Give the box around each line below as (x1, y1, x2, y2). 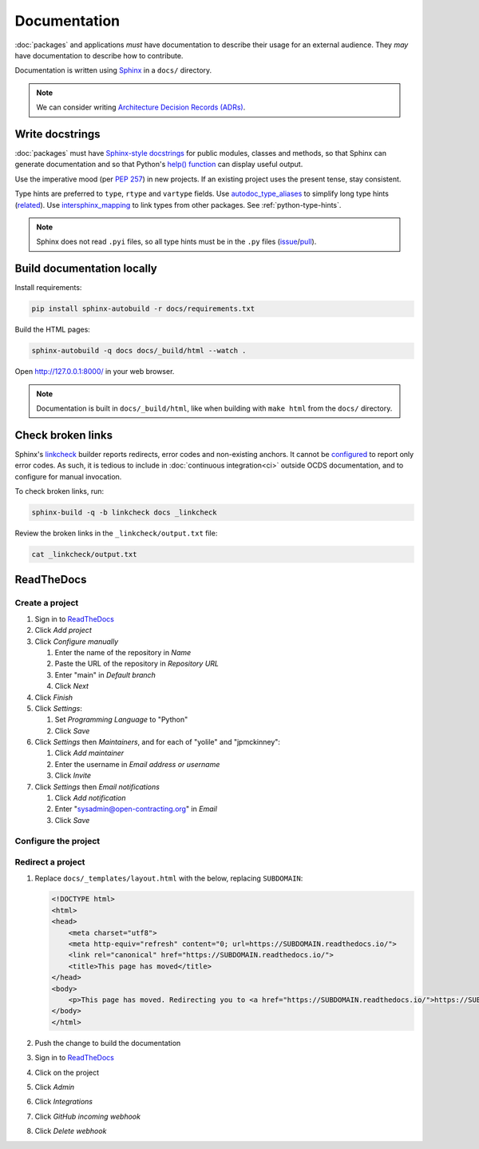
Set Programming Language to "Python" (54, 715, 188, 725)
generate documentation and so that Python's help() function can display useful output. (14, 160, 303, 169)
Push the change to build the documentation (34, 1038, 181, 1048)
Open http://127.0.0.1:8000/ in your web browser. (14, 367, 175, 376)
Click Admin (34, 1082, 75, 1091)
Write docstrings (14, 127, 101, 141)
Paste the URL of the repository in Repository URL (54, 659, 220, 669)
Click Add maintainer (54, 748, 124, 758)
